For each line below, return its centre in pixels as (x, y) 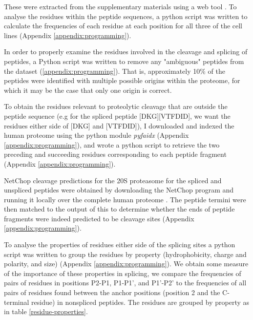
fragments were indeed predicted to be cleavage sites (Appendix (99, 218)
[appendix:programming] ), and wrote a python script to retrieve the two (112, 144)
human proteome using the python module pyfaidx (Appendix (96, 135)
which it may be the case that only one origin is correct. (88, 90)
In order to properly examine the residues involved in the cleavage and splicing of (126, 52)
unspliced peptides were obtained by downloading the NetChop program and (119, 190)
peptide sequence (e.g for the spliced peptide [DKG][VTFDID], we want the (117, 116)
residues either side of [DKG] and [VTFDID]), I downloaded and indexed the (119, 125)
